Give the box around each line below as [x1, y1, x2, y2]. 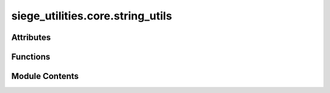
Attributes [11, 32, 51, 43]
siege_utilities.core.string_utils [11, 9, 172, 22]
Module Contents [11, 71, 79, 81]
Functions [11, 52, 51, 62]
